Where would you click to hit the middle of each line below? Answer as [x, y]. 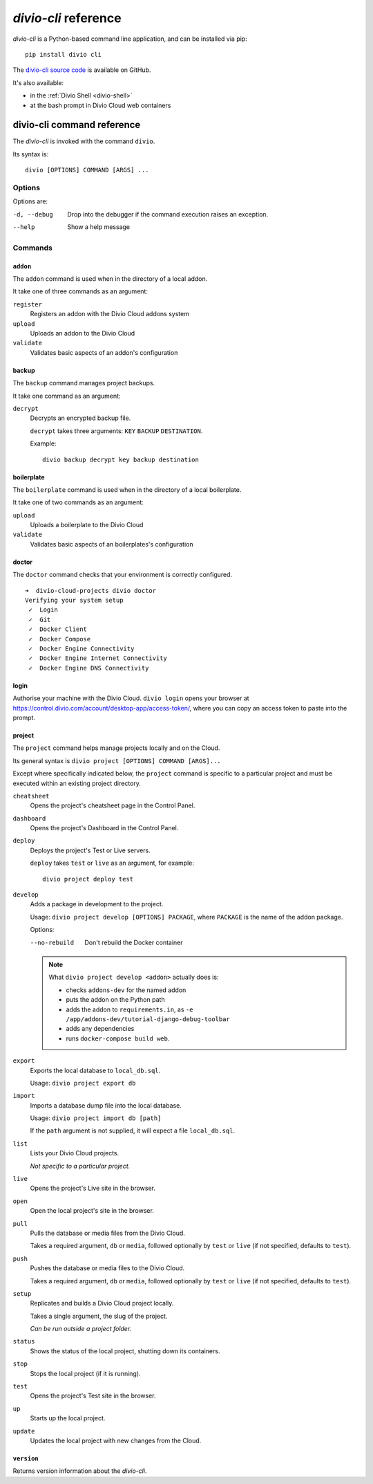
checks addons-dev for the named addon [126, 990]
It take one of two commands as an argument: [78, 502]
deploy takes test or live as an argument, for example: [112, 863]
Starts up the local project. [68, 1418]
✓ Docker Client [58, 629]
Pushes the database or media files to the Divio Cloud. [107, 1268]
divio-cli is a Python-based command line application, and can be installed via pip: [130, 39]
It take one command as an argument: [67, 396]
